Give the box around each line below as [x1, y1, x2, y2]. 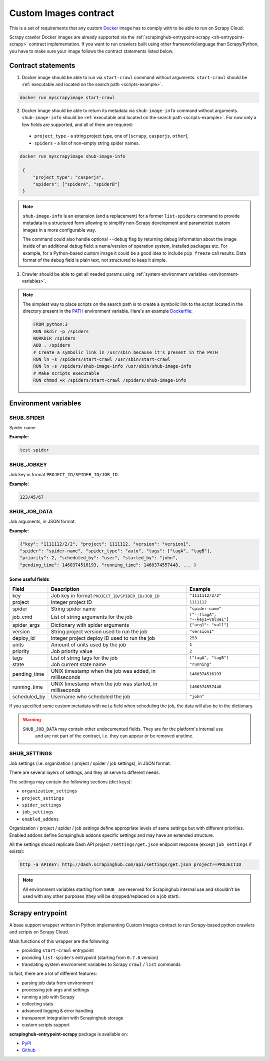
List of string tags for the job [50, 654, 118, 661]
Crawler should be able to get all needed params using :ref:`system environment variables [21, 271, 207, 277]
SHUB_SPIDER [9, 414, 44, 421]
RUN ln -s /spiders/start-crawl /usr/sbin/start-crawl [33, 357, 170, 362]
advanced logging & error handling [21, 1008, 93, 1014]
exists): [9, 848, 24, 854]
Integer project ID [50, 598, 92, 605]
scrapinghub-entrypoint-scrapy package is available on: [9, 1031, 128, 1037]
